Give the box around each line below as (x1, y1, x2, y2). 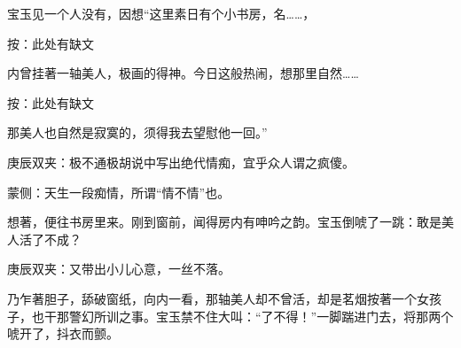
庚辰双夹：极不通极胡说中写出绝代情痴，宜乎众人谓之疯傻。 (7, 152, 355, 171)
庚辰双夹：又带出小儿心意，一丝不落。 (7, 259, 230, 278)
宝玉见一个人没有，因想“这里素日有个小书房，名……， (7, 4, 316, 22)
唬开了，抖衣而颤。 (7, 324, 119, 343)
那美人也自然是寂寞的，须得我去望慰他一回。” (7, 123, 268, 142)
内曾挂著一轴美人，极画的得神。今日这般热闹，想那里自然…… (7, 64, 359, 82)
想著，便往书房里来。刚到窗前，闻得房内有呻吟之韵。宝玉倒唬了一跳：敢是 (7, 213, 441, 231)
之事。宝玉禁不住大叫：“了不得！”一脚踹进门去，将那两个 (118, 306, 454, 325)
